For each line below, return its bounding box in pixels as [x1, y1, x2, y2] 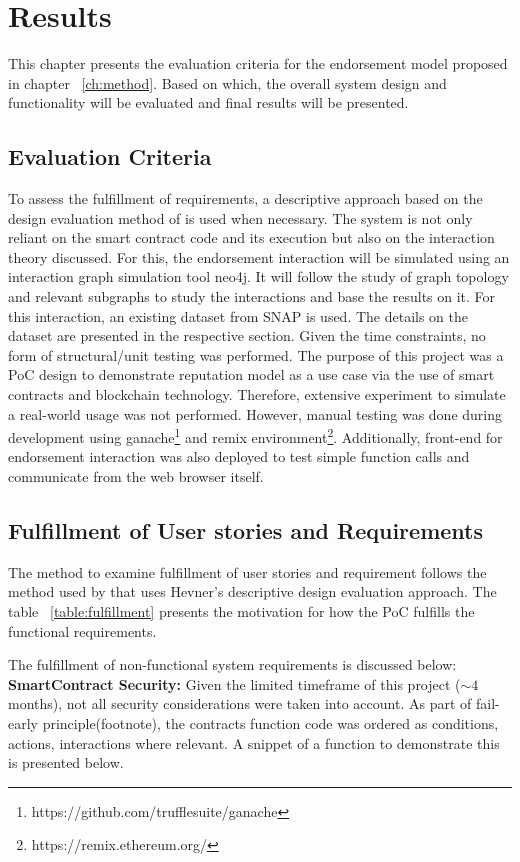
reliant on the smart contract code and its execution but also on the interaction [8, 227, 495, 248]
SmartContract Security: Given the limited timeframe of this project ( [8, 673, 461, 694]
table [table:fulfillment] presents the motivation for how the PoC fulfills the [8, 601, 475, 622]
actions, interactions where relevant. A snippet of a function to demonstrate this [8, 732, 500, 753]
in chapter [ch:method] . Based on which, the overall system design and [8, 72, 447, 93]
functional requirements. [8, 620, 157, 641]
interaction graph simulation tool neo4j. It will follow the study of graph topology [8, 266, 509, 287]
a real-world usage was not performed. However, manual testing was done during [8, 403, 503, 424]
